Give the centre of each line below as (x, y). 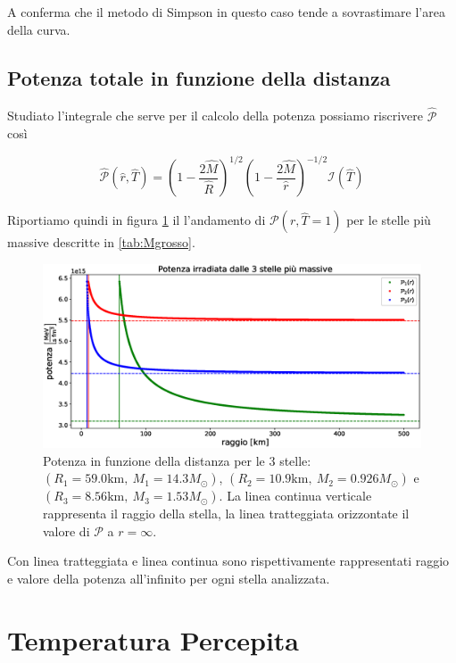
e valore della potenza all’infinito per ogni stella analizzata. (169, 579)
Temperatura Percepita (153, 639)
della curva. (39, 29)
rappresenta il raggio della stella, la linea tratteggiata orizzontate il (226, 514)
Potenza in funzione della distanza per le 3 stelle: (177, 460)
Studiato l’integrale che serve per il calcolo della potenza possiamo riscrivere (216, 116)
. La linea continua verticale (295, 496)
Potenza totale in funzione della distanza (199, 77)
